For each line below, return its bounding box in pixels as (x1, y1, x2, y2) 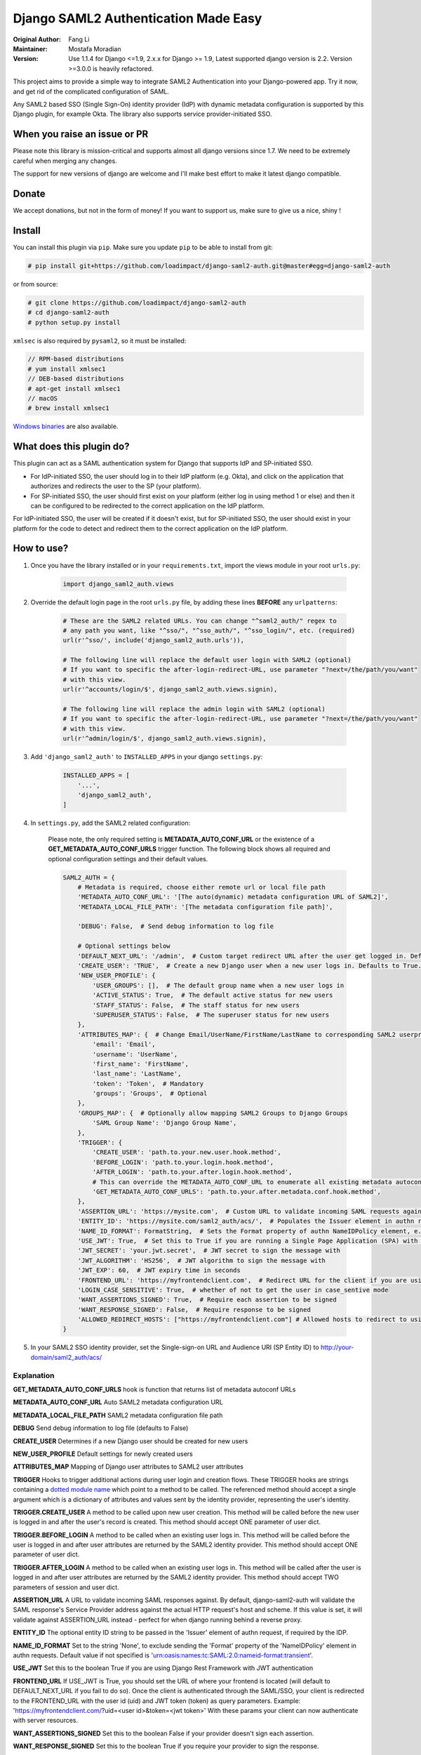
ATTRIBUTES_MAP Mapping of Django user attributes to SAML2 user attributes (13, 1462, 243, 1471)
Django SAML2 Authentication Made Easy (13, 11, 262, 26)
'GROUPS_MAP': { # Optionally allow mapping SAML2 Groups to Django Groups (77, 1109, 348, 1117)
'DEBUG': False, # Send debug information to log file (77, 922, 274, 930)
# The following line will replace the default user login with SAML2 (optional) (62, 656, 352, 664)
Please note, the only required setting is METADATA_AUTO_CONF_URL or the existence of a (48, 835, 315, 843)
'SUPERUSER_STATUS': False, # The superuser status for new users (92, 1011, 330, 1019)
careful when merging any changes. (13, 157, 117, 165)
